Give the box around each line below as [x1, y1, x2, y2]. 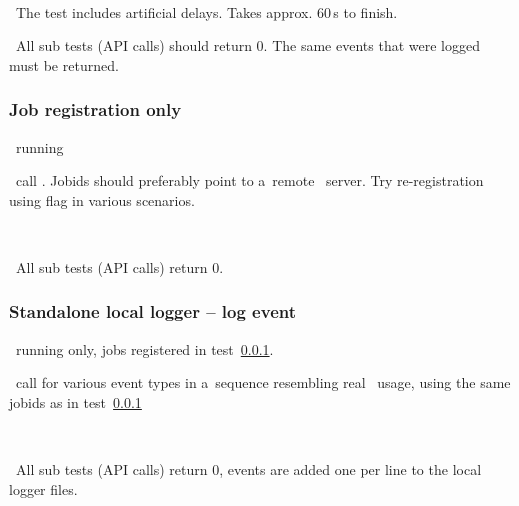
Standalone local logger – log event [9, 299, 297, 324]
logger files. [9, 478, 78, 499]
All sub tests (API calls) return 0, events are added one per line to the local [15, 459, 482, 480]
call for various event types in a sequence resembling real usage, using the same [15, 372, 511, 393]
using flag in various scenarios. [9, 189, 195, 210]
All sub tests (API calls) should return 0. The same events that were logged [15, 35, 480, 56]
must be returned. [9, 54, 119, 75]
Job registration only [9, 97, 182, 122]
